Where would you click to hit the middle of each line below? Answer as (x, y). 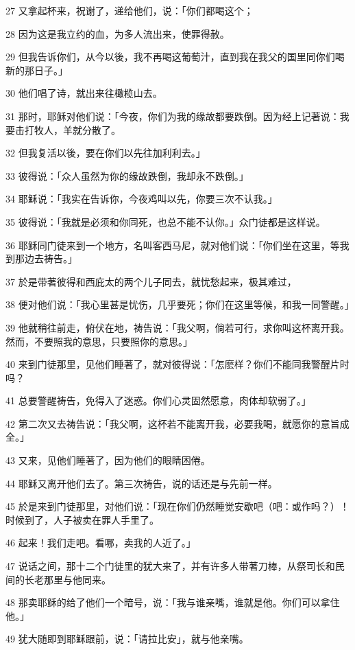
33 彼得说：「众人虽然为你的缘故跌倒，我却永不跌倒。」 (127, 175)
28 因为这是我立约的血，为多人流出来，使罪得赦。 (118, 33)
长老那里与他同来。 (68, 579)
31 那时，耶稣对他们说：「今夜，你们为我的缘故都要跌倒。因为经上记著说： (173, 116)
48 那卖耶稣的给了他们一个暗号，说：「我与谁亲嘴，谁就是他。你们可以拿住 (173, 602)
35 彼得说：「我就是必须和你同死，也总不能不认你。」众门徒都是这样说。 (166, 221)
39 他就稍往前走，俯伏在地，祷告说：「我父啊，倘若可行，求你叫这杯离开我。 (177, 327)
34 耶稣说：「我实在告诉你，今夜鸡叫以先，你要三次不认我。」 (142, 199)
